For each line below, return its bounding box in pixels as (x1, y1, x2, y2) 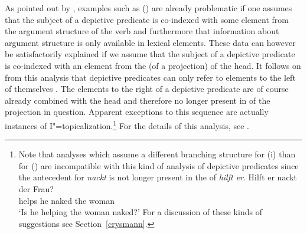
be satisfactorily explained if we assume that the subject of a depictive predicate (5, 48, 295, 60)
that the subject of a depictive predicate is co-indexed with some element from (5, 13, 289, 25)
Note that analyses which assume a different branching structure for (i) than (18, 148, 296, 160)
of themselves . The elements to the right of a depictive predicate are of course (5, 83, 289, 95)
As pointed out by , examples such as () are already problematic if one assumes (5, 2, 292, 14)
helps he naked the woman (18, 194, 115, 206)
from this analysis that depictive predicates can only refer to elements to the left (5, 71, 296, 83)
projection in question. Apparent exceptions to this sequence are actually (5, 106, 269, 118)
